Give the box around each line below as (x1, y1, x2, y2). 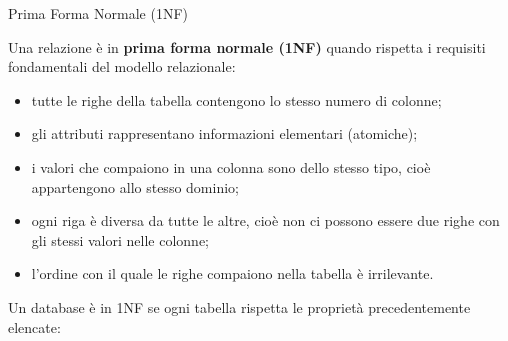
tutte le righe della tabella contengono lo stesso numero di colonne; (31, 89, 442, 110)
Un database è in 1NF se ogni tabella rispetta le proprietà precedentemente (8, 296, 471, 317)
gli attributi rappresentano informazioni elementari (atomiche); (31, 123, 418, 144)
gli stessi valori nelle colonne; (31, 229, 209, 250)
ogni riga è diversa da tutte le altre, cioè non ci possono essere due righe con (31, 210, 500, 231)
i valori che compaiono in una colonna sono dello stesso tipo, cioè (31, 156, 431, 177)
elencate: (8, 316, 61, 337)
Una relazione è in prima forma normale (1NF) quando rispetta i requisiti (8, 36, 486, 57)
